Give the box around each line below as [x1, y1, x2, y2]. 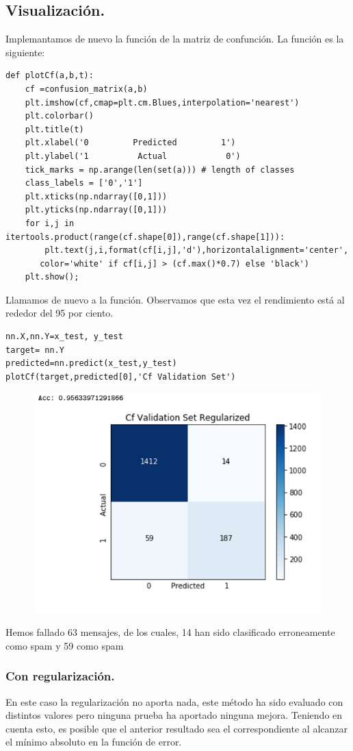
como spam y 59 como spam [5, 638, 124, 652]
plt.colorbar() [25, 111, 94, 121]
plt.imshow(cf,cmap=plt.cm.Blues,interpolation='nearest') [25, 97, 300, 108]
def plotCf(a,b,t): [5, 71, 94, 81]
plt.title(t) [25, 124, 84, 134]
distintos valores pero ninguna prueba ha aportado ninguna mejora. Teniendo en [5, 708, 343, 722]
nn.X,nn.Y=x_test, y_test [5, 332, 123, 342]
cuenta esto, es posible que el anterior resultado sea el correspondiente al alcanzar [5, 721, 348, 735]
